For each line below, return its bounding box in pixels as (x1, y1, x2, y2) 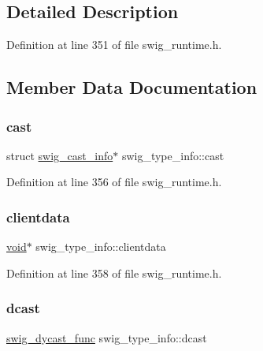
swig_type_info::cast (121, 147, 224, 163)
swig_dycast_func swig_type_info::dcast (6, 329, 207, 345)
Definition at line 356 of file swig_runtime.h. (6, 174, 222, 190)
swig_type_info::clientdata (35, 238, 166, 255)
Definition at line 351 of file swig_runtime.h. (6, 36, 222, 53)
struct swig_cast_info (6, 147, 113, 163)
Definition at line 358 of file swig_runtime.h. (6, 264, 222, 281)
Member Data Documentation (6, 75, 257, 99)
